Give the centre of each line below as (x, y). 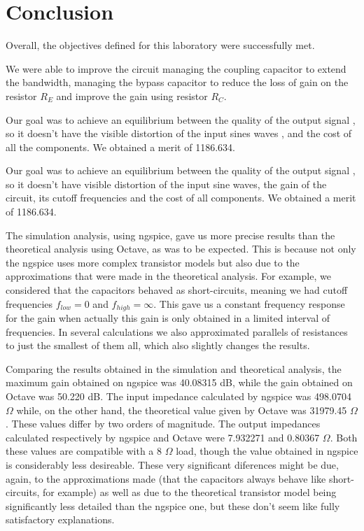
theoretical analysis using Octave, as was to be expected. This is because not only (181, 249)
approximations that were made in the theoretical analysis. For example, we (168, 276)
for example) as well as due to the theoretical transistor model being (190, 492)
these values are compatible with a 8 (84, 451)
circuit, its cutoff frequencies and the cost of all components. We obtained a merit (181, 198)
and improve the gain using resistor (132, 95)
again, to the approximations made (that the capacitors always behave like (166, 478)
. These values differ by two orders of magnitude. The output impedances (163, 424)
